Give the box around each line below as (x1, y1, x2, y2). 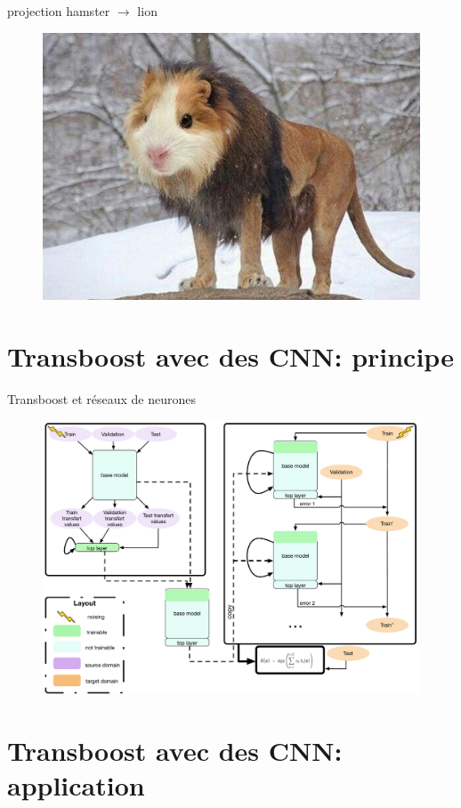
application (7, 767, 145, 804)
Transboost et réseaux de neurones (7, 389, 196, 408)
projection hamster (7, 2, 110, 20)
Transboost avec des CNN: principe (7, 337, 454, 374)
